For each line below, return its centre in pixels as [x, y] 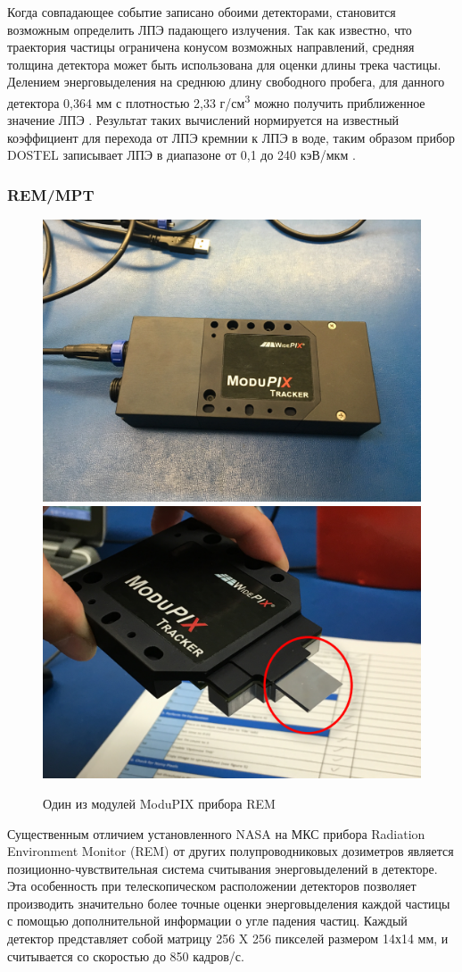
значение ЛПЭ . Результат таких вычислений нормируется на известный [203, 120]
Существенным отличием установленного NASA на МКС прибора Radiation [216, 833]
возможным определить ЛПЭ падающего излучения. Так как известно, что [210, 29]
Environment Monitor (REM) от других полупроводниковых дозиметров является [231, 851]
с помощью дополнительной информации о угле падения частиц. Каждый [207, 921]
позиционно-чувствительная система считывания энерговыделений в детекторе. [223, 868]
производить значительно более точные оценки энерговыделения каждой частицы [229, 903]
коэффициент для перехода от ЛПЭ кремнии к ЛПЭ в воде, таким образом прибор [231, 137]
